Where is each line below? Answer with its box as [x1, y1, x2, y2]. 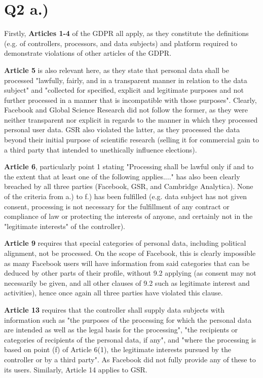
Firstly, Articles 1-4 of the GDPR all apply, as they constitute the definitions [4, 28, 249, 39]
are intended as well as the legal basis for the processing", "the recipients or [4, 324, 238, 335]
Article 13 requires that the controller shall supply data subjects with [4, 304, 224, 315]
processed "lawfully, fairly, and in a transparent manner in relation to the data [4, 74, 247, 85]
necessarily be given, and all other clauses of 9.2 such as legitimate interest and [4, 277, 250, 288]
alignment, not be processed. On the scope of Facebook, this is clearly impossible [4, 248, 256, 258]
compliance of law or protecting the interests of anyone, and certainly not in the [4, 211, 253, 221]
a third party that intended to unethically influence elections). [4, 144, 197, 155]
